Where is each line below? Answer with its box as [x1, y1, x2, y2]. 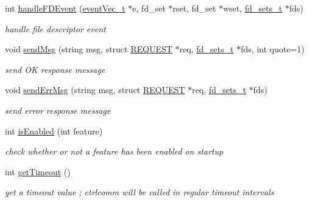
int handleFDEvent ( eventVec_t [5, 2, 126, 14]
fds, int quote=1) [241, 43, 305, 55]
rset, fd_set [172, 2, 216, 14]
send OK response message [5, 63, 105, 75]
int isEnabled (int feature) [5, 124, 103, 137]
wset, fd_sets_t [222, 2, 282, 14]
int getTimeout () [5, 165, 71, 178]
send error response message [5, 103, 111, 116]
